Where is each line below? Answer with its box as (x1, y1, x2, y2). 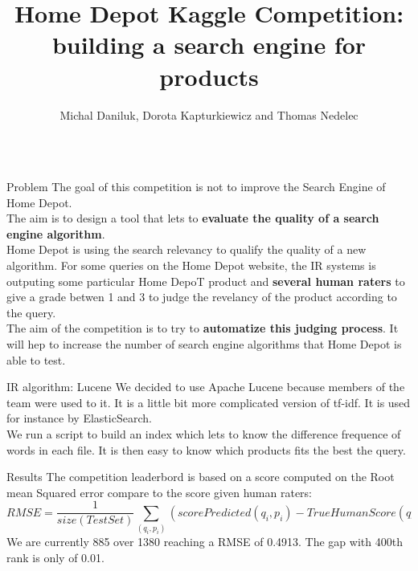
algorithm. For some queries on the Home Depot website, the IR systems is (6, 257, 376, 274)
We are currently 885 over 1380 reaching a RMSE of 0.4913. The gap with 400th (6, 533, 403, 550)
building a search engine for (51, 28, 367, 61)
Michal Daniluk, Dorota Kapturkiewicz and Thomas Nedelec (59, 106, 359, 123)
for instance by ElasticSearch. (6, 410, 152, 426)
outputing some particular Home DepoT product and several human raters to (6, 272, 405, 289)
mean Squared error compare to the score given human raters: (6, 483, 313, 500)
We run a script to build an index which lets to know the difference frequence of (6, 426, 401, 442)
